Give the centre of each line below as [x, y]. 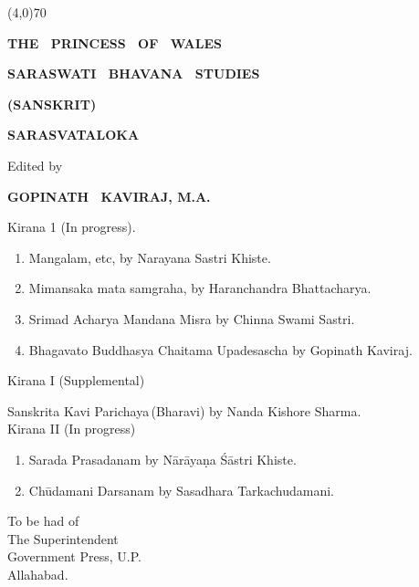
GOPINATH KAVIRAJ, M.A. [109, 196]
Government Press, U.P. [74, 556]
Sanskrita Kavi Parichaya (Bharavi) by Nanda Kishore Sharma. [184, 410]
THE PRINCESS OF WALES [115, 42]
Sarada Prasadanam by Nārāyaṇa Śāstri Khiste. [162, 459]
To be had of [43, 521]
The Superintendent [63, 538]
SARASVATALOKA [73, 135]
